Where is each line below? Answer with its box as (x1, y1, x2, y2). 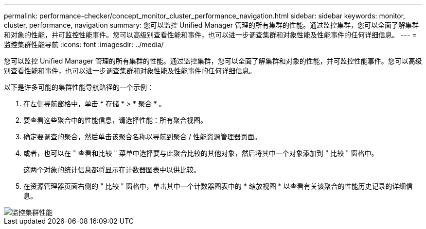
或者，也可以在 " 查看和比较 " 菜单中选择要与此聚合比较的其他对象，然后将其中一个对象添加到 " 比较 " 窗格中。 (23, 149, 378, 157)
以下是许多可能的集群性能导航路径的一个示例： (4, 83, 154, 91)
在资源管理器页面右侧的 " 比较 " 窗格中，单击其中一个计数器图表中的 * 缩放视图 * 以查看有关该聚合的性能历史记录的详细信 (23, 182, 413, 190)
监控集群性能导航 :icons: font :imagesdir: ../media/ (4, 40, 164, 49)
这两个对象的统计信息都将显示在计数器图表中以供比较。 (23, 165, 200, 174)
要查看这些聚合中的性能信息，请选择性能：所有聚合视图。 (23, 116, 207, 124)
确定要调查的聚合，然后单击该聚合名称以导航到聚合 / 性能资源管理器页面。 (23, 132, 261, 141)
